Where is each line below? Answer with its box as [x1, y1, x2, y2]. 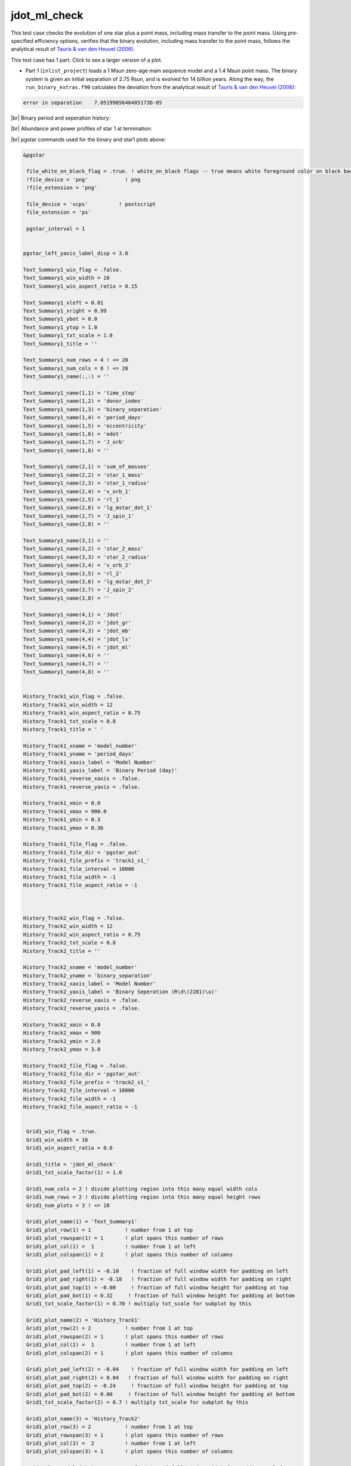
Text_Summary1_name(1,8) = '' [23, 447, 110, 454]
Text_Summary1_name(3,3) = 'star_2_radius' [23, 554, 150, 560]
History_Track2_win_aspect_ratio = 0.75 [23, 931, 140, 938]
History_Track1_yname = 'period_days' [23, 751, 135, 758]
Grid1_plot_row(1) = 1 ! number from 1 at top [26, 1226, 193, 1233]
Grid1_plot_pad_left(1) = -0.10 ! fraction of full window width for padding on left [26, 1267, 289, 1274]
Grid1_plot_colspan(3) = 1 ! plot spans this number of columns [26, 1448, 233, 1455]
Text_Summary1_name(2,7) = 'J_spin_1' [23, 513, 135, 519]
